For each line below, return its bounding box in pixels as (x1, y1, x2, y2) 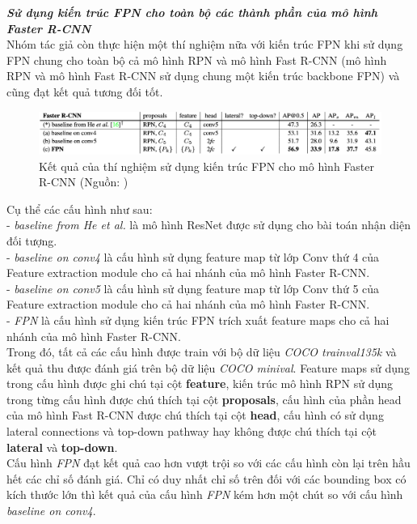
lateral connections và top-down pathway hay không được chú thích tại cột (6, 423, 377, 440)
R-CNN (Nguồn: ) (39, 173, 128, 190)
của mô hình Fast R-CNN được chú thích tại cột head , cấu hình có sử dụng (6, 407, 384, 424)
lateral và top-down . (6, 438, 118, 455)
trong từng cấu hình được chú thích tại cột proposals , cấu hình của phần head (6, 390, 402, 407)
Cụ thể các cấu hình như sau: (6, 200, 153, 217)
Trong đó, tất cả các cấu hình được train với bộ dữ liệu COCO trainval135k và (6, 343, 397, 360)
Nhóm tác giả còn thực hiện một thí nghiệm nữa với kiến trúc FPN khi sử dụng (6, 36, 403, 53)
